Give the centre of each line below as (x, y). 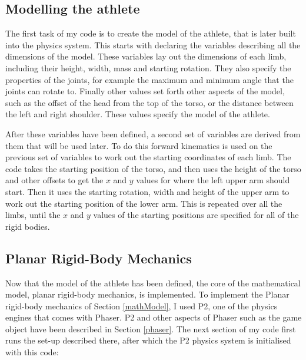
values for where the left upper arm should (213, 180)
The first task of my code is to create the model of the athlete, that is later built (151, 33)
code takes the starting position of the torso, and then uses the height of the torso (153, 168)
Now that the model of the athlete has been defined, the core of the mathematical (153, 283)
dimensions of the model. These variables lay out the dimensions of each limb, (146, 56)
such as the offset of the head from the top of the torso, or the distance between (149, 102)
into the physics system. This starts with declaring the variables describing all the (153, 44)
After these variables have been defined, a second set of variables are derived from (153, 133)
